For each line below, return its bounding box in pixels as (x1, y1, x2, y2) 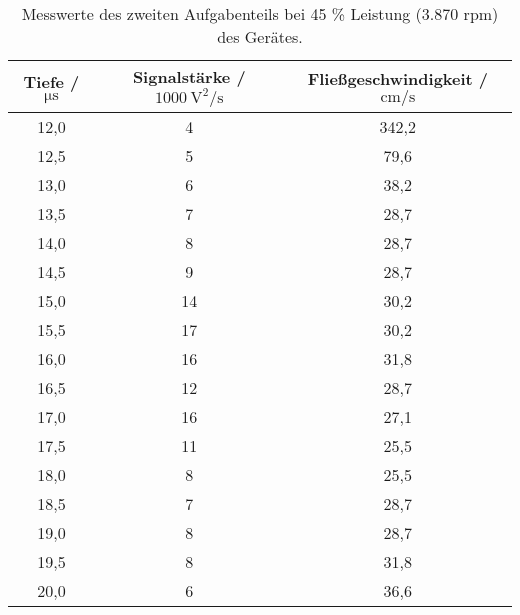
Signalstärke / (132, 65, 246, 88)
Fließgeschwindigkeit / (307, 66, 489, 90)
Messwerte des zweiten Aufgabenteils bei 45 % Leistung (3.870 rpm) (21, 2, 499, 25)
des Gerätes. (217, 25, 303, 48)
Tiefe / (23, 69, 80, 93)
